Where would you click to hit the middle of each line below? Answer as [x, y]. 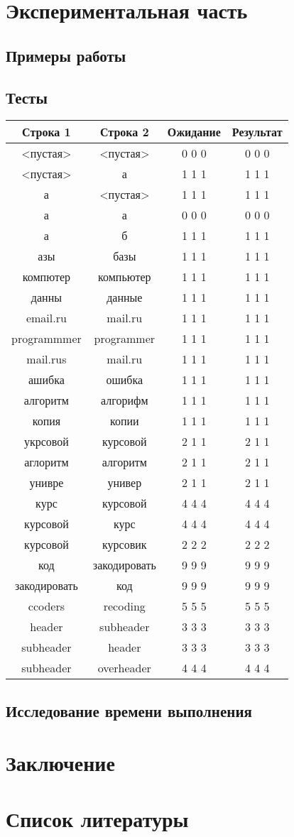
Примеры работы [66, 55]
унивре [47, 483]
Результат [257, 132]
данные [125, 297]
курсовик [125, 545]
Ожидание [194, 132]
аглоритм [47, 462]
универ [125, 483]
